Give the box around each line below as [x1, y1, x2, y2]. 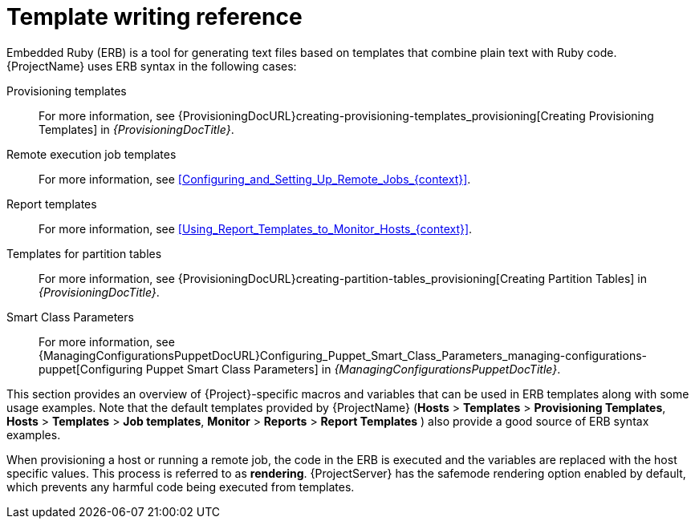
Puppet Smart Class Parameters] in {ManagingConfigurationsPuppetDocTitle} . [145, 361, 561, 376]
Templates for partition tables [6, 246, 162, 260]
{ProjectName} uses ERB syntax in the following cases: [6, 59, 297, 73]
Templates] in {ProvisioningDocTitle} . [39, 122, 234, 136]
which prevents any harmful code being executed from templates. [6, 479, 355, 494]
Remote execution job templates [6, 147, 177, 161]
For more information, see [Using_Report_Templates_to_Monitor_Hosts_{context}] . [39, 221, 473, 236]
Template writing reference [6, 3, 303, 30]
